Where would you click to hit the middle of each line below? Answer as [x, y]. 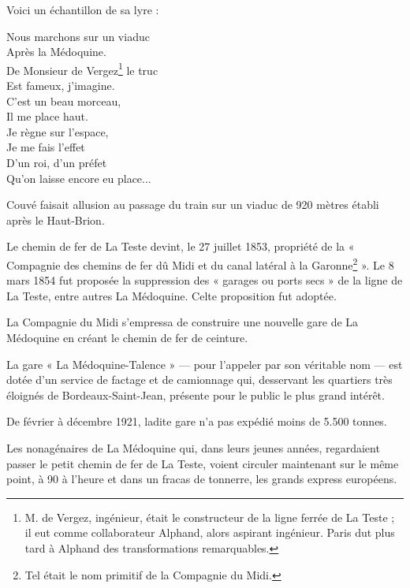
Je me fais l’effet [46, 147]
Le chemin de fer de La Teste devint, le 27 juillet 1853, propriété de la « [181, 246]
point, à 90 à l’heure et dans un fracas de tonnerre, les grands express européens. [202, 479]
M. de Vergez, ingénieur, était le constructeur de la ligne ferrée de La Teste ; [210, 517]
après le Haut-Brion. [56, 220]
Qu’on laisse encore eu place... [79, 178]
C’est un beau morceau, [64, 100]
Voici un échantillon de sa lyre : [83, 9]
